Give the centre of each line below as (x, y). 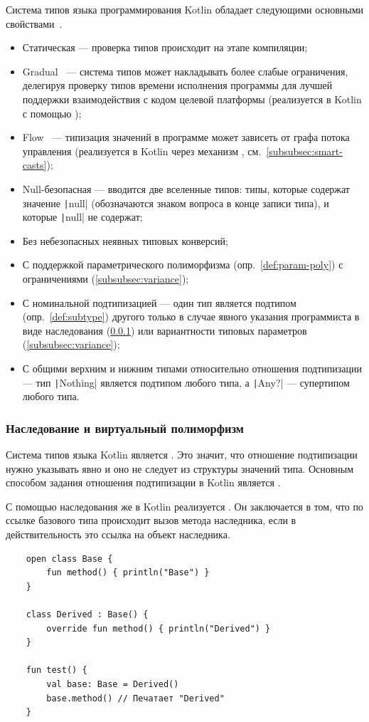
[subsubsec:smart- (304, 151)
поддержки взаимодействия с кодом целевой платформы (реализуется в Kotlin (192, 99)
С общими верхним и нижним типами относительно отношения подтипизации (192, 368)
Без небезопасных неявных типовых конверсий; (125, 240)
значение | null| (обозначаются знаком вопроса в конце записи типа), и (176, 203)
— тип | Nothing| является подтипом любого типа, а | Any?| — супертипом (186, 382)
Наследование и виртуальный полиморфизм (125, 428)
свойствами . (34, 23)
